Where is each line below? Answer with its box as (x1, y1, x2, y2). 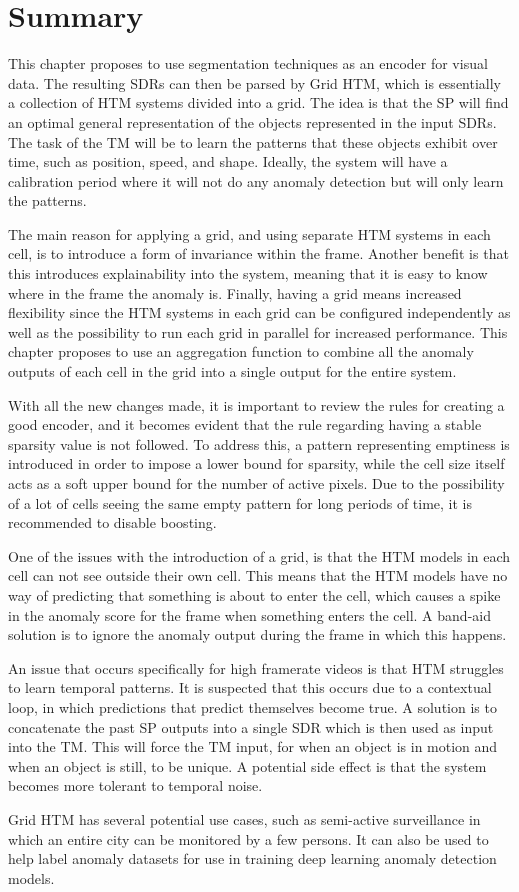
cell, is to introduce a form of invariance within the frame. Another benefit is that (8, 243, 509, 264)
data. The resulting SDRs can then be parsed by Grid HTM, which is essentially (8, 72, 502, 93)
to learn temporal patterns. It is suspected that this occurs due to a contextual (8, 677, 492, 698)
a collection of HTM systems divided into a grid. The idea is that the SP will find (8, 92, 509, 113)
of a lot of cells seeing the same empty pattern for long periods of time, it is (8, 492, 473, 513)
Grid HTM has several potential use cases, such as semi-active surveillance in (8, 808, 481, 829)
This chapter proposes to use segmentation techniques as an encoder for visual (8, 53, 488, 74)
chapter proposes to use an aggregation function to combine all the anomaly (8, 341, 474, 362)
